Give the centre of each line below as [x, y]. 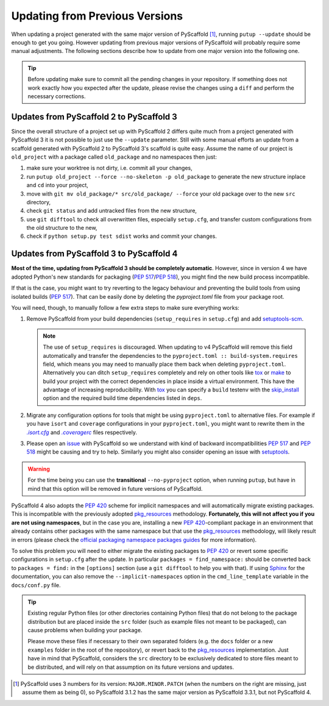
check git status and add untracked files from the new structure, [112, 211]
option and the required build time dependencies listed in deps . [122, 398]
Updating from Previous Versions [97, 16]
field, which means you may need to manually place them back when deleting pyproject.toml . [164, 364]
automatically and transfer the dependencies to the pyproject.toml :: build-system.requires [170, 355]
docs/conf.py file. [36, 585]
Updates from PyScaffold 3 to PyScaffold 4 [94, 254]
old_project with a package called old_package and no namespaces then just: [114, 157]
